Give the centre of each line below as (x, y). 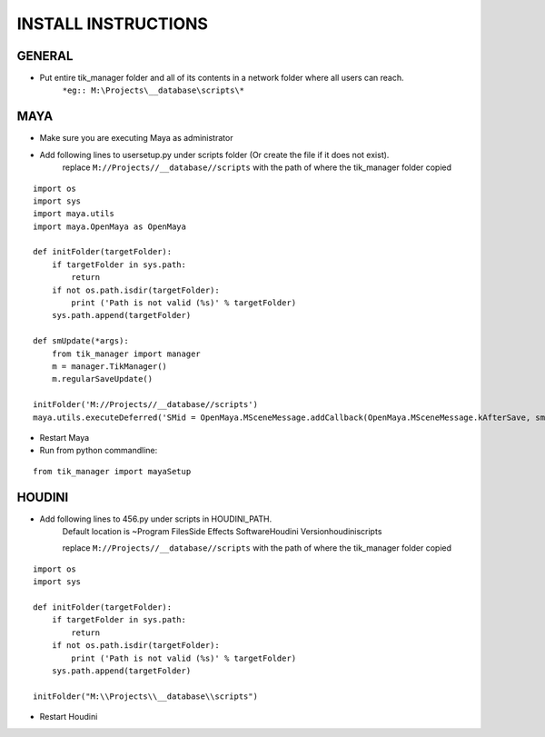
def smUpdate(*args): (81, 341)
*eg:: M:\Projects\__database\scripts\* (154, 90)
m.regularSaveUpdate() (102, 379)
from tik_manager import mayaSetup (112, 471)
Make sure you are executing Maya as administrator (136, 138)
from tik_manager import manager (126, 354)
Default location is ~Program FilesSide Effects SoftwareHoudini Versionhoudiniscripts (222, 532)
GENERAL (45, 56)
